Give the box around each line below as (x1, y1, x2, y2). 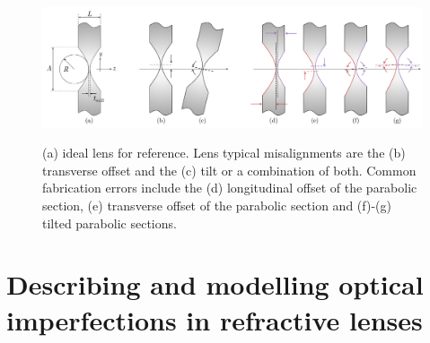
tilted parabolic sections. (42, 213, 177, 232)
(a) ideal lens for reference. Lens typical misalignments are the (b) (42, 143, 406, 162)
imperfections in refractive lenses (6, 301, 423, 338)
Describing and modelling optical (6, 266, 424, 303)
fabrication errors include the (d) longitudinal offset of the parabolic (42, 178, 417, 197)
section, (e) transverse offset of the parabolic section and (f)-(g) (42, 195, 391, 214)
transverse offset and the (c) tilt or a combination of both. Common (42, 160, 417, 179)
